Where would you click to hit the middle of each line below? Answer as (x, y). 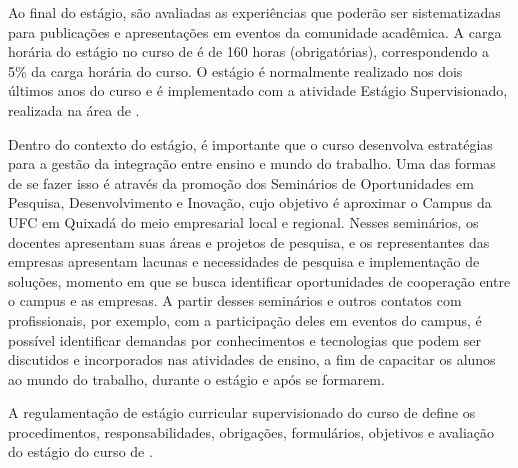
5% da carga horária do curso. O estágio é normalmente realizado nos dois (235, 70)
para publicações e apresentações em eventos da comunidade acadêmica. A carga (255, 31)
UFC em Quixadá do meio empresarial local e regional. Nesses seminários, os (243, 221)
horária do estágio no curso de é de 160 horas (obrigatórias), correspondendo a (248, 51)
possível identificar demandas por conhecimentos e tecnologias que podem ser (245, 339)
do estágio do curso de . (80, 451)
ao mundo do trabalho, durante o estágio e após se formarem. (196, 378)
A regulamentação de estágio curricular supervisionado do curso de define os (242, 412)
